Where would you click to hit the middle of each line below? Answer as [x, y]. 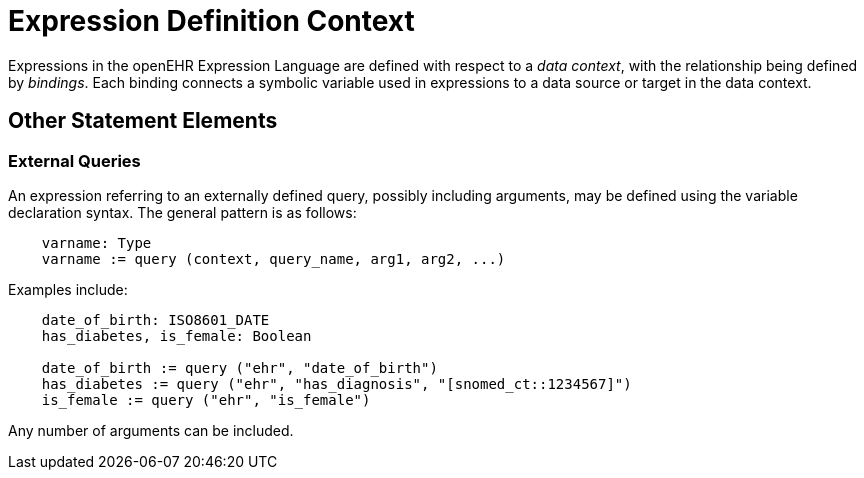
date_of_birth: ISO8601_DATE [155, 319]
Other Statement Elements [143, 121]
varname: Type [96, 242]
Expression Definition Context [211, 21]
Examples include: [68, 289]
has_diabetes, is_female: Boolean [176, 335]
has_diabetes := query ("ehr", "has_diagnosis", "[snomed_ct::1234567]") [336, 383]
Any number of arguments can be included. [151, 430]
